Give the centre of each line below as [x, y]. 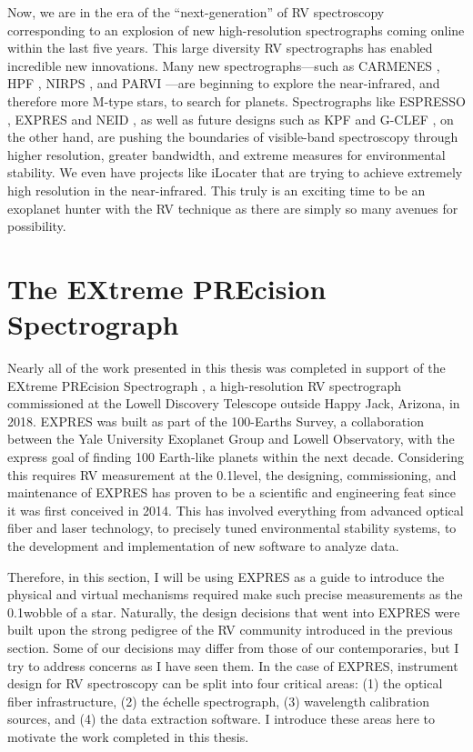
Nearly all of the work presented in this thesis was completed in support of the [226, 368]
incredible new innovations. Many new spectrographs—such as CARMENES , [224, 65]
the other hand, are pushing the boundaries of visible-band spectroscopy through [233, 137]
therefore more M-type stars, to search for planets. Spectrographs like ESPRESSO [236, 100]
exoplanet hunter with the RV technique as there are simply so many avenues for [233, 208]
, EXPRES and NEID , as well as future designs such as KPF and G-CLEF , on [231, 119]
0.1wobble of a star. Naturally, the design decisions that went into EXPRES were [234, 612]
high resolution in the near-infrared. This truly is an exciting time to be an [216, 190]
